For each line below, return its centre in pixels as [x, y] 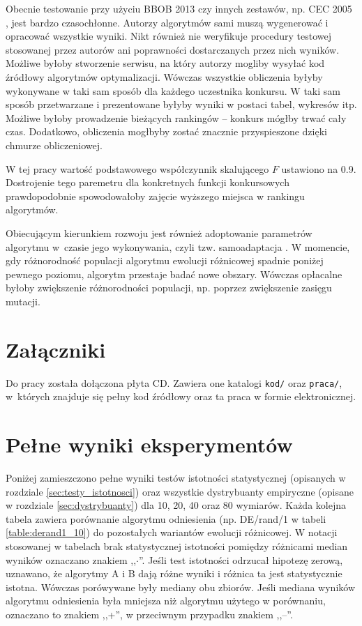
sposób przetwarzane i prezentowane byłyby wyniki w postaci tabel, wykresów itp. [181, 104]
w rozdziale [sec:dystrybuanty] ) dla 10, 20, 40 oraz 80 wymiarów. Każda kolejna [176, 505]
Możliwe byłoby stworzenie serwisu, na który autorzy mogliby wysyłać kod [165, 63]
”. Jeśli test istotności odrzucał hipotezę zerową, [241, 559]
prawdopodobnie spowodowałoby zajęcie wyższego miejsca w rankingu [155, 196]
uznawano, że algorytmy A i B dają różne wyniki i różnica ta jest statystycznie [174, 573]
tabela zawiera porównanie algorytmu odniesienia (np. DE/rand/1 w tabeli [166, 518]
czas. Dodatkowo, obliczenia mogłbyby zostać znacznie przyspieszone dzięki [166, 131]
